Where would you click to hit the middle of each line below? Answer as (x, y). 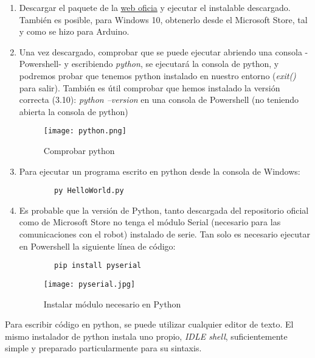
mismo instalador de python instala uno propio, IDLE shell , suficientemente (146, 336)
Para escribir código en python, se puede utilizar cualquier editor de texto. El (149, 324)
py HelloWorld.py (89, 191)
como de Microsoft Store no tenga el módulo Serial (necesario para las (150, 222)
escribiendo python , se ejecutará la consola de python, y (175, 64)
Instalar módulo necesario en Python (112, 304)
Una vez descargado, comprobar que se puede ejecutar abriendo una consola (161, 51)
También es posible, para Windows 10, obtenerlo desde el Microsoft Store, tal (163, 19)
